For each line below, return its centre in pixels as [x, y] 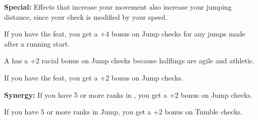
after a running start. [37, 43]
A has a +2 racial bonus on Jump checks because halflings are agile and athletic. [129, 61]
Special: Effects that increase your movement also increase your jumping [118, 7]
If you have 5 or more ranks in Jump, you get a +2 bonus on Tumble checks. [123, 112]
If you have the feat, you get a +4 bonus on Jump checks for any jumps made [125, 34]
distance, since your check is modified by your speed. [86, 16]
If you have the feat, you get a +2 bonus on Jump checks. [94, 77]
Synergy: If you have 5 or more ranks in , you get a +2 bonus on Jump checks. [128, 94]
